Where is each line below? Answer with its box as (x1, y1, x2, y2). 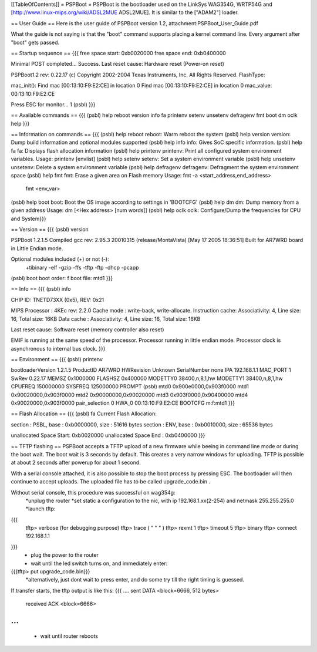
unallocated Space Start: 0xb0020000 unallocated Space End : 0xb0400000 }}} (11, 432, 205, 439)
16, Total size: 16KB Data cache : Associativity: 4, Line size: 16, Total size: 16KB (11, 315, 201, 322)
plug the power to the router (31, 552, 99, 559)
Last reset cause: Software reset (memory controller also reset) (11, 326, 164, 333)
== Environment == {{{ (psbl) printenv (11, 356, 103, 363)
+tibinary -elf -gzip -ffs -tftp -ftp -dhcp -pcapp (25, 264, 139, 271)
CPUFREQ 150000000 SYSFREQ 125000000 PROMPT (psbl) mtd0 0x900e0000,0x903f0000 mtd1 (11, 383, 249, 390)
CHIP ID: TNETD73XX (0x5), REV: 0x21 (11, 296, 104, 303)
